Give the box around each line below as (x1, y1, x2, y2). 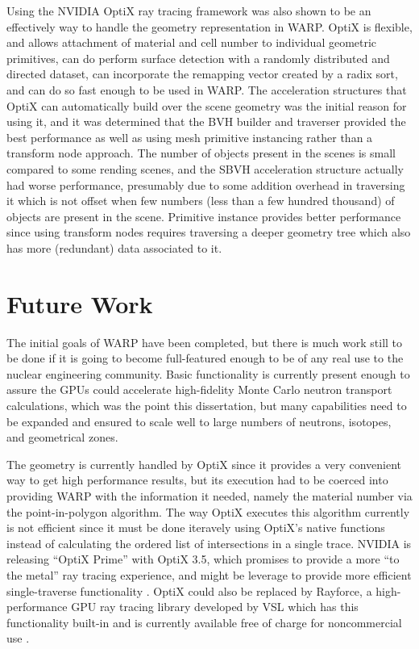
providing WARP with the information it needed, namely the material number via (6, 487, 413, 504)
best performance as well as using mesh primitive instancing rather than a (6, 128, 373, 145)
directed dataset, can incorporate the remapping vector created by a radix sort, (6, 65, 398, 82)
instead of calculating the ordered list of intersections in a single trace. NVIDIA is (6, 534, 412, 551)
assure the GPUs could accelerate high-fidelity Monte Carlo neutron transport (6, 381, 392, 398)
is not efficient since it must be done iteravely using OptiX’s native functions (6, 519, 385, 536)
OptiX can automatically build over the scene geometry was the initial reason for (6, 97, 407, 114)
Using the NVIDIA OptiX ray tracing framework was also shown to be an (6, 2, 371, 19)
